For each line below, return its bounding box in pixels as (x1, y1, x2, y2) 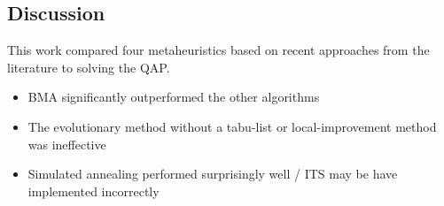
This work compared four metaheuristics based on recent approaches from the (7, 41, 430, 59)
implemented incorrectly (27, 181, 160, 200)
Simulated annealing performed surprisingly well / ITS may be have (27, 164, 398, 183)
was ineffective (27, 134, 106, 153)
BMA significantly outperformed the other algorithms (27, 88, 320, 106)
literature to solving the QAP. (7, 57, 170, 76)
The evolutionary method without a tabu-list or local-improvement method (27, 117, 437, 135)
